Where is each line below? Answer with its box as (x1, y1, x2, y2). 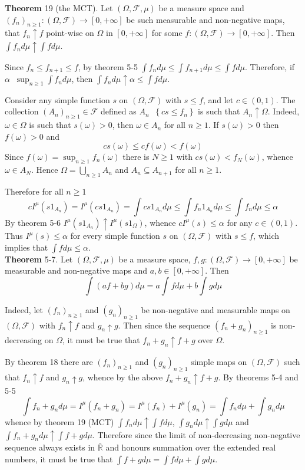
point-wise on (46, 27, 94, 39)
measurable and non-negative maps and (5, 264, 148, 277)
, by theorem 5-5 (78, 60, 138, 73)
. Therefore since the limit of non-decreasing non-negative (92, 428, 300, 441)
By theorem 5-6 (5, 216, 61, 228)
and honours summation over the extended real (105, 441, 276, 453)
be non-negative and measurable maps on (141, 303, 290, 315)
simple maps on (191, 356, 247, 368)
